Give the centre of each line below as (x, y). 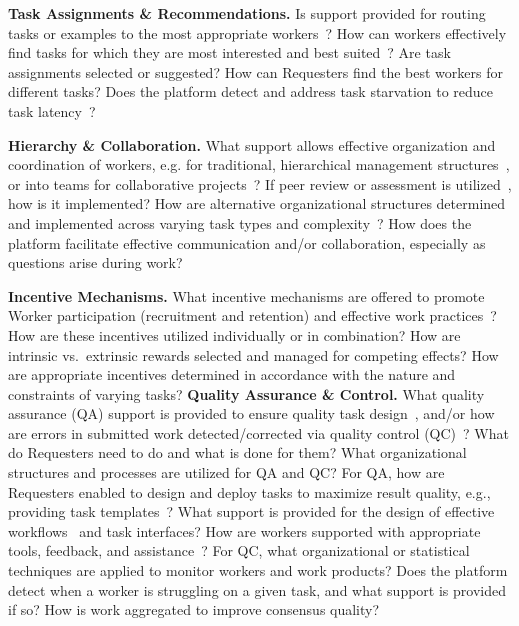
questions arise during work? (95, 262)
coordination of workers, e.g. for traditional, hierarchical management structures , (259, 164)
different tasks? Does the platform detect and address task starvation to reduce (251, 91)
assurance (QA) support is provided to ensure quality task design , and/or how (251, 413)
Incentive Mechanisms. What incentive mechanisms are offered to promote (246, 295)
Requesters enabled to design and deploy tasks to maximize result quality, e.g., (249, 491)
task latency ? (52, 110)
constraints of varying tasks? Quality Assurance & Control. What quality (246, 393)
